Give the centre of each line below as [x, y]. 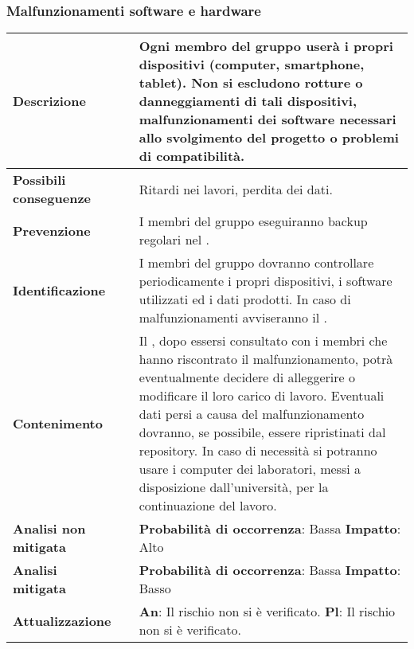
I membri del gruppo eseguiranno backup [253, 221]
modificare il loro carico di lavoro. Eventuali [262, 396]
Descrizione [49, 101]
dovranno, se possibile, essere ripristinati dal [262, 432]
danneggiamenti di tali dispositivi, [248, 101]
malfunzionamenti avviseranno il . [233, 318]
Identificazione [59, 290]
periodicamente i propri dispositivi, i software [266, 281]
